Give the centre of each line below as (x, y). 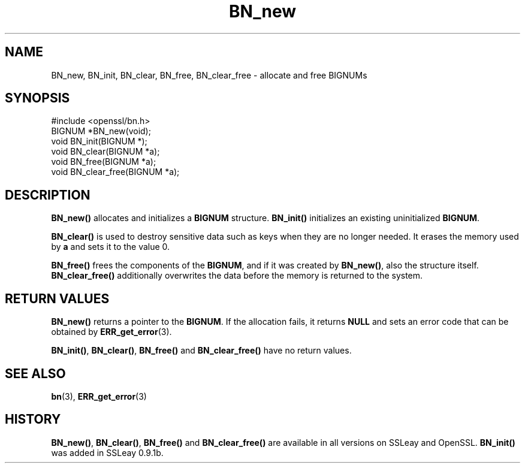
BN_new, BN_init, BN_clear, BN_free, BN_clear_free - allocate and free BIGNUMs (209, 75)
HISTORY (33, 419)
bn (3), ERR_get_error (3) (99, 396)
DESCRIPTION (48, 195)
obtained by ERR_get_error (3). (111, 332)
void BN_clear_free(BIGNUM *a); (115, 172)
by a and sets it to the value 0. (111, 247)
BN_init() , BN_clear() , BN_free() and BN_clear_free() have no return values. (201, 351)
